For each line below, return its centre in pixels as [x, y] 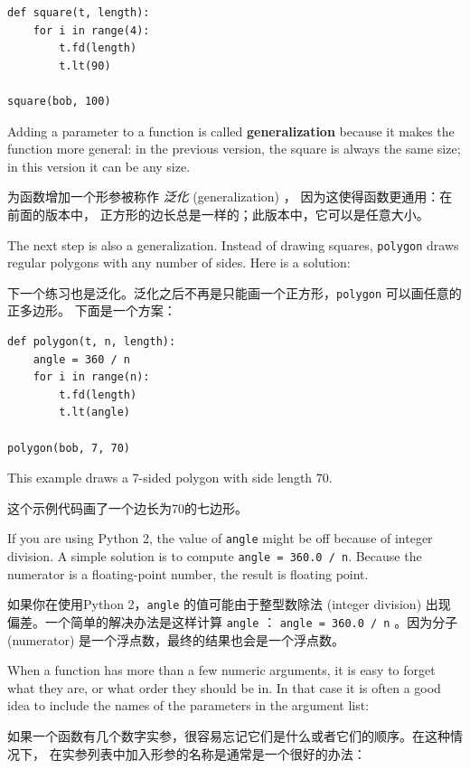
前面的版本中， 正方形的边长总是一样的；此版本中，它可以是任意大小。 [218, 214]
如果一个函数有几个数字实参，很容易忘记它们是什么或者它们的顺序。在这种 [229, 735]
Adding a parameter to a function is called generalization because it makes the [231, 131]
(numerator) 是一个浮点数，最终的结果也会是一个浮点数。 [176, 639]
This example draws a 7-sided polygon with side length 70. [170, 478]
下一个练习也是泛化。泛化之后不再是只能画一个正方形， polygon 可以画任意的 [235, 292]
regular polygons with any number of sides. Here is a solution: [179, 263]
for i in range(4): [91, 30]
